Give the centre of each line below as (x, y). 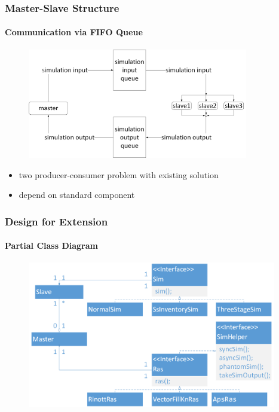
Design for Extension (56, 221)
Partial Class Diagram (51, 245)
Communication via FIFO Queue (74, 32)
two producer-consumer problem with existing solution (119, 174)
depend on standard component (77, 195)
